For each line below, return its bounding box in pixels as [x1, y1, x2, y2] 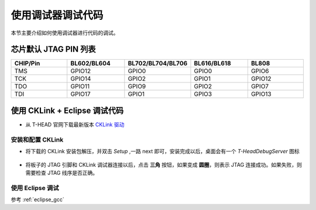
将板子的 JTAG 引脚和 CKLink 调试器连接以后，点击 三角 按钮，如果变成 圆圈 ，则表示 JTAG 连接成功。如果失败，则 [25, 161, 303, 168]
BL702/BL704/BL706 [128, 59, 188, 67]
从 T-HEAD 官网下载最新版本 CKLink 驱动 [25, 121, 125, 128]
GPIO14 [70, 75, 91, 83]
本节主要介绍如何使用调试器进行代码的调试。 [11, 29, 119, 36]
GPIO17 [70, 90, 91, 98]
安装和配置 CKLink [11, 135, 64, 143]
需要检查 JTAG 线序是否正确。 [25, 169, 98, 176]
